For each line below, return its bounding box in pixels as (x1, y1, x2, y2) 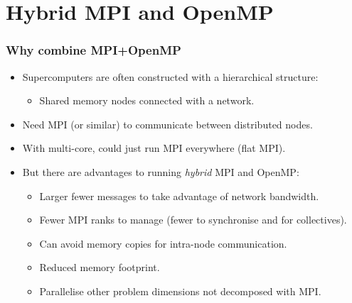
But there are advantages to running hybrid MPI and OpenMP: (22, 164, 299, 179)
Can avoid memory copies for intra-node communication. (39, 236, 287, 250)
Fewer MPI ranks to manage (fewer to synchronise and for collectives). (39, 212, 347, 227)
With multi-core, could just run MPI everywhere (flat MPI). (22, 141, 286, 155)
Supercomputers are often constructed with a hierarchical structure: (22, 69, 319, 84)
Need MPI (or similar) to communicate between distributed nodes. (22, 116, 313, 131)
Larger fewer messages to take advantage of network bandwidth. (39, 188, 319, 203)
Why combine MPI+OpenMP (6, 41, 181, 59)
